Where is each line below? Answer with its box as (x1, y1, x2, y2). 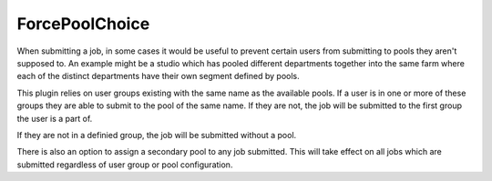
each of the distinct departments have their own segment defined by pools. (16, 71, 300, 82)
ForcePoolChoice (16, 14, 150, 34)
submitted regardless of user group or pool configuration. (16, 159, 233, 170)
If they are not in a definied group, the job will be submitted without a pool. (16, 129, 297, 140)
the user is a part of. (16, 113, 93, 124)
